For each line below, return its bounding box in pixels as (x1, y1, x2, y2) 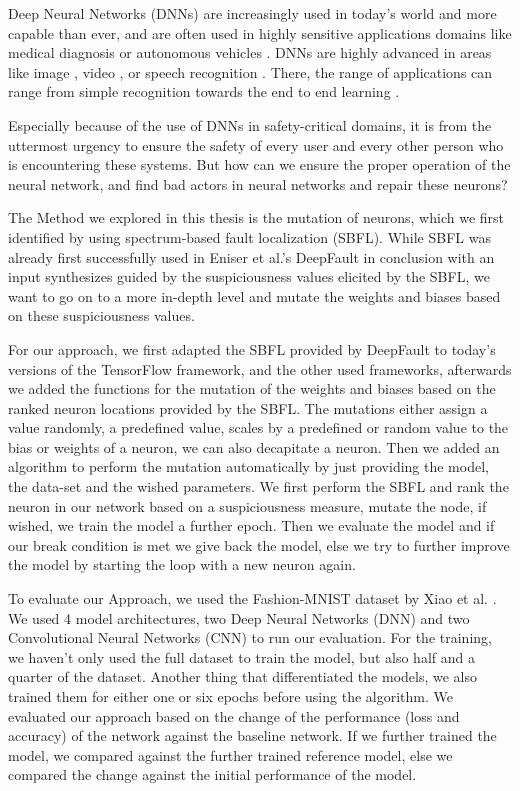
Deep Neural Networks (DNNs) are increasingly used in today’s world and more (8, 3, 497, 23)
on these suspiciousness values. (8, 305, 195, 326)
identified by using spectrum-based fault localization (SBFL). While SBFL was (8, 226, 491, 247)
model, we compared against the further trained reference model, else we (8, 744, 453, 765)
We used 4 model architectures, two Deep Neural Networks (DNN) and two (8, 607, 470, 628)
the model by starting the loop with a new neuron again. (8, 554, 356, 575)
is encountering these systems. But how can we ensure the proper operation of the (8, 154, 511, 175)
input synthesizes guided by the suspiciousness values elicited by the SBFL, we (8, 266, 490, 287)
